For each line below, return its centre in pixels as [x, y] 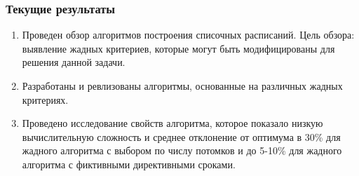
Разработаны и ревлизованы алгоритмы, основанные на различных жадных [182, 86]
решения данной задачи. [74, 62]
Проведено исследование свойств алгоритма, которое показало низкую [172, 123]
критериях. [45, 99]
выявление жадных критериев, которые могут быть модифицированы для [178, 48]
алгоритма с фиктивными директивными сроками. [129, 164]
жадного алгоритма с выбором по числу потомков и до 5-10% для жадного [182, 150]
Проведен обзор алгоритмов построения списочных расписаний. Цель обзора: [188, 35]
